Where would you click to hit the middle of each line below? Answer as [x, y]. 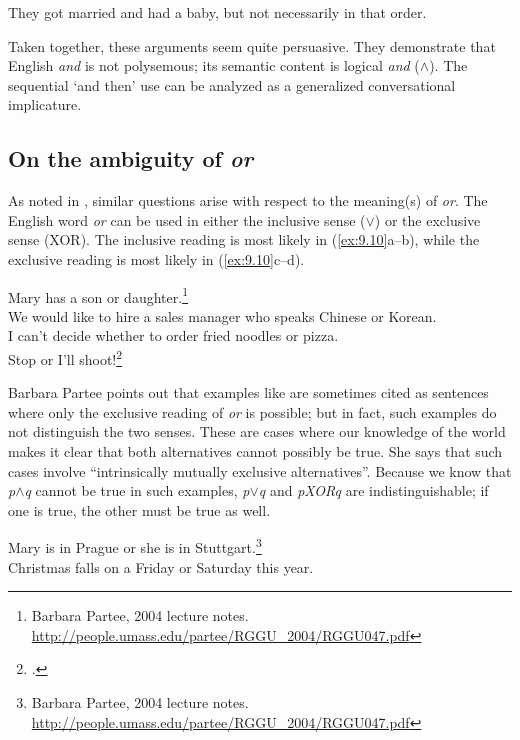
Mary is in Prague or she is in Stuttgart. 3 [135, 546]
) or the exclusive [427, 219]
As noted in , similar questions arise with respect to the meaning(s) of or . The [248, 200]
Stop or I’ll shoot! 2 [65, 357]
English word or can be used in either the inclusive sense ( [187, 219]
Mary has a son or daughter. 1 [98, 295]
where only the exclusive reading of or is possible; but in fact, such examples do [252, 411]
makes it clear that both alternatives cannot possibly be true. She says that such [255, 451]
